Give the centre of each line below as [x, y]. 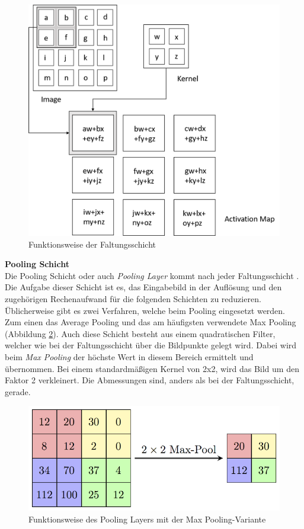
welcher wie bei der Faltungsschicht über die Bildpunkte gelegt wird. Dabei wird [151, 345]
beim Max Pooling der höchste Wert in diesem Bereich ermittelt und [129, 357]
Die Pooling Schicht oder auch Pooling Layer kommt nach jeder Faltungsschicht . [152, 275]
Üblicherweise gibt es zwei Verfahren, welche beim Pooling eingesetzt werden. [145, 310]
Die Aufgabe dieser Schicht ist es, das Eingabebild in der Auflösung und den [143, 287]
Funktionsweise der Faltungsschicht [92, 244]
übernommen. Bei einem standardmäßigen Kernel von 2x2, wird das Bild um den [152, 368]
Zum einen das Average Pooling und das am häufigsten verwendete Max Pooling [151, 322]
